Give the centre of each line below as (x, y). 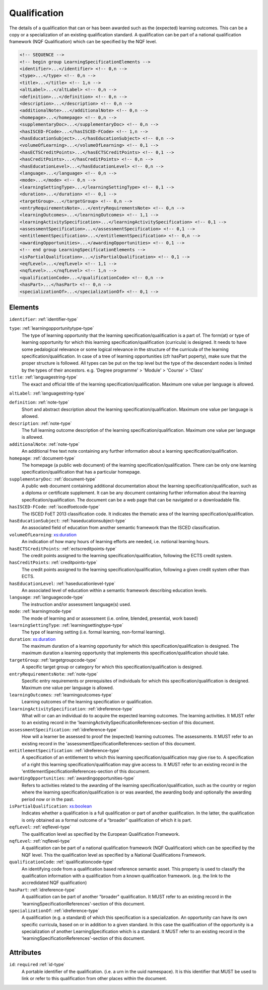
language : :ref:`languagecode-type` (47, 597)
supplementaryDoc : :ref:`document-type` (53, 479)
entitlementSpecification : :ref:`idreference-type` (65, 750)
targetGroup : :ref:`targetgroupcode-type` (53, 660)
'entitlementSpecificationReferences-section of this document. (86, 772)
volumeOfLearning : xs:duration (43, 534)
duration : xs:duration (33, 639)
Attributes (25, 953)
